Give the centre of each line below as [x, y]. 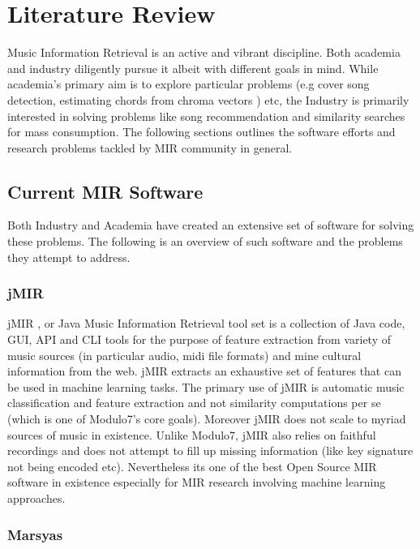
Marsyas [35, 534]
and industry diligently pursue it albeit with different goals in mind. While [193, 68]
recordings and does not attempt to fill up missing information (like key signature [210, 450]
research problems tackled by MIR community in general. [150, 147]
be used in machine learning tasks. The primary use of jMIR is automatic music [206, 386]
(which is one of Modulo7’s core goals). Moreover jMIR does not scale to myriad [207, 419]
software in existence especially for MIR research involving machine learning [197, 482]
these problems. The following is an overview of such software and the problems [205, 241]
